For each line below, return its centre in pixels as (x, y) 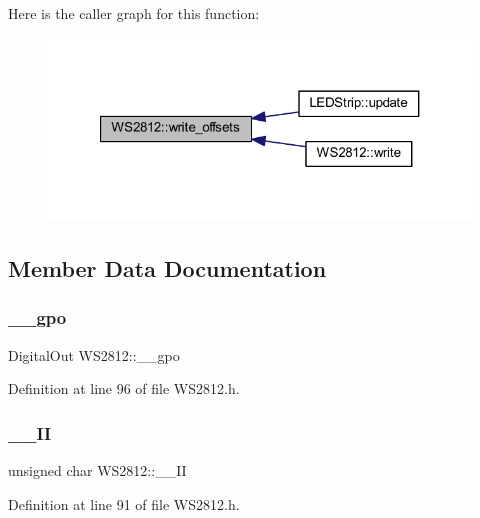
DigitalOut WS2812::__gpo (94, 354)
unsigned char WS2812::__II (97, 470)
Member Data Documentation (167, 268)
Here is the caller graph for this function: (134, 13)
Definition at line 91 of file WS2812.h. (124, 503)
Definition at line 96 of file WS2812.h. (124, 388)
